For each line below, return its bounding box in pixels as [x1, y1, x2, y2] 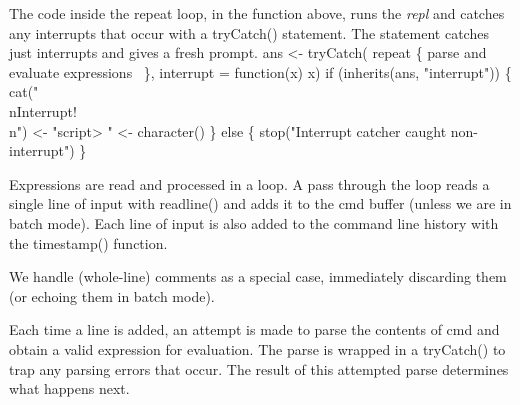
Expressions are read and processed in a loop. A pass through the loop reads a [9, 173, 490, 194]
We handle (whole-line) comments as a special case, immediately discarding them [9, 266, 507, 287]
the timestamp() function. [9, 232, 168, 253]
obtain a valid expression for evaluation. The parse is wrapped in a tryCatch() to [9, 338, 506, 359]
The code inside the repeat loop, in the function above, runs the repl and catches [9, 3, 505, 23]
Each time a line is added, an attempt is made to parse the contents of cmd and [9, 319, 500, 340]
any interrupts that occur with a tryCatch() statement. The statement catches [9, 22, 489, 43]
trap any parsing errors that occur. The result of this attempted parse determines [9, 358, 509, 379]
